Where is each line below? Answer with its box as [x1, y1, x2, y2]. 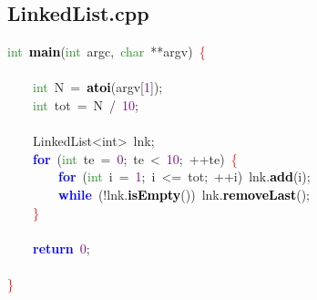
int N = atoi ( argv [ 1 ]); [33, 78, 163, 97]
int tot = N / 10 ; [33, 95, 138, 114]
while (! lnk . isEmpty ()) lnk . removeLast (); [58, 184, 311, 203]
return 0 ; [33, 238, 90, 257]
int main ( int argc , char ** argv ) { [7, 42, 206, 61]
